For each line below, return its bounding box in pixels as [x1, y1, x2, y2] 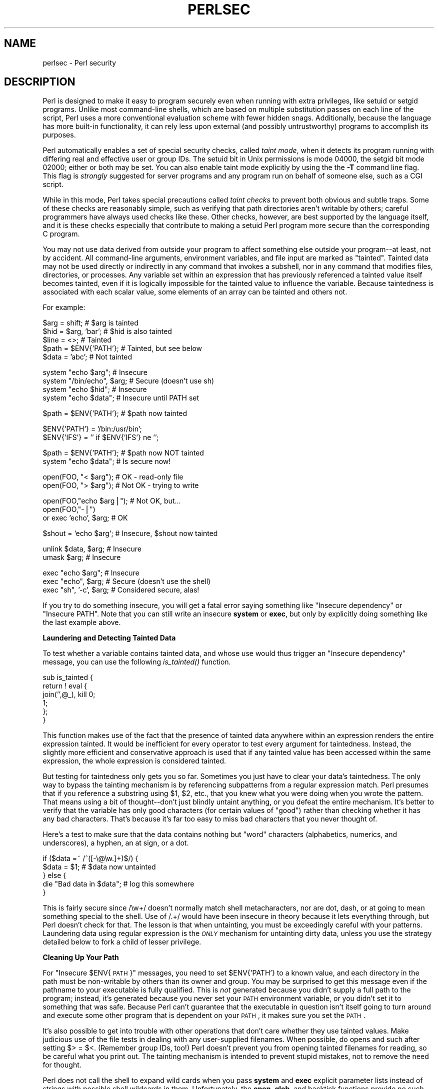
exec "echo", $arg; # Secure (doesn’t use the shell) [42, 577, 211, 586]
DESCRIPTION [4, 75, 75, 88]
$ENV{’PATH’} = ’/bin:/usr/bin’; [42, 424, 142, 433]
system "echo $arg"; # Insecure [42, 368, 147, 377]
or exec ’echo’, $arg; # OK [42, 513, 128, 522]
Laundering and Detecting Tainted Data [42, 633, 176, 642]
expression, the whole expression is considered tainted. [42, 756, 226, 765]
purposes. [42, 130, 76, 139]
